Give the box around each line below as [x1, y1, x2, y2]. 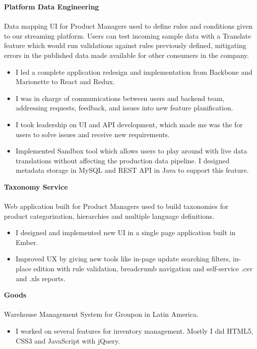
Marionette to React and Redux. [15, 76, 115, 87]
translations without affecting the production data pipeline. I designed [15, 155, 230, 165]
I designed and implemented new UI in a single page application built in [15, 227, 236, 238]
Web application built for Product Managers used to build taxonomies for [4, 201, 229, 211]
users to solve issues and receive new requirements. [15, 129, 170, 139]
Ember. [15, 237, 38, 247]
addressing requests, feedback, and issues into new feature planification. [15, 102, 233, 113]
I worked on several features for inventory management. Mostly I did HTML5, [15, 326, 254, 336]
